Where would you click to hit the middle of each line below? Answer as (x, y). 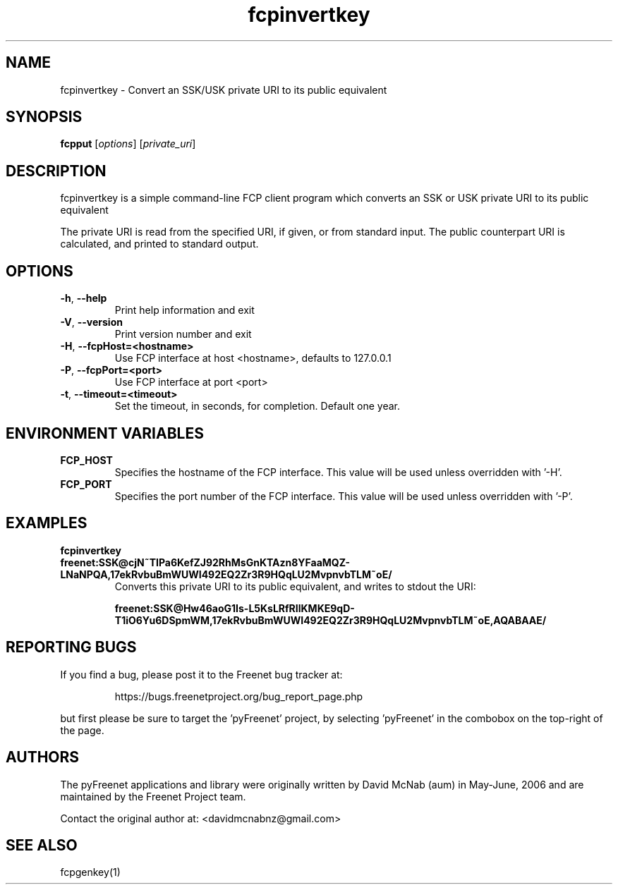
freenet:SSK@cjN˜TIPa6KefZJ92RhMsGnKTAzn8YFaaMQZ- (205, 562)
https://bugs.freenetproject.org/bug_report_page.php (239, 696)
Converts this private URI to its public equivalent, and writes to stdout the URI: (295, 586)
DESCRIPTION (56, 171)
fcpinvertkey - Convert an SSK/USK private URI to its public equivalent (224, 90)
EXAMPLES (47, 523)
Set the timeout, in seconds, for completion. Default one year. (257, 406)
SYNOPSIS (44, 117)
